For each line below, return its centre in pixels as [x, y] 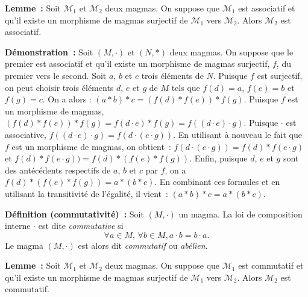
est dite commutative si [81, 226]
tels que [186, 87]
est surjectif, [280, 75]
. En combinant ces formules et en [217, 182]
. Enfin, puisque [218, 158]
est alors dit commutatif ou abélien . [143, 245]
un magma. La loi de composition [240, 214]
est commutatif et [271, 265]
